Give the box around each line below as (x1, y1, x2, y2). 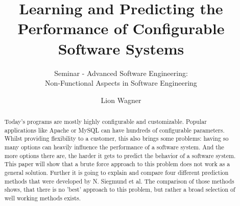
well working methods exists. (4, 193, 81, 202)
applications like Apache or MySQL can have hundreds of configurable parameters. (4, 125, 225, 134)
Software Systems (58, 38, 184, 59)
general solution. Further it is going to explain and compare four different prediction (4, 168, 229, 177)
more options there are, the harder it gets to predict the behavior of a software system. (4, 151, 236, 160)
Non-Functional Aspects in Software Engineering (45, 78, 197, 88)
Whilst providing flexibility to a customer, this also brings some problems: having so (4, 134, 229, 143)
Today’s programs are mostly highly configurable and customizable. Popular (4, 117, 207, 126)
